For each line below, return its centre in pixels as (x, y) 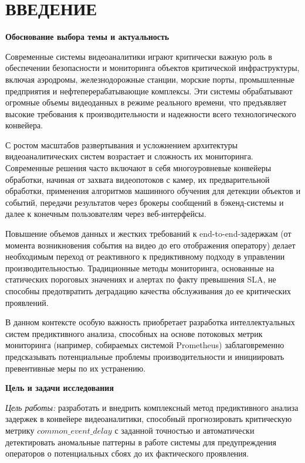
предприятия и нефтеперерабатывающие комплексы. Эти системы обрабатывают (149, 91)
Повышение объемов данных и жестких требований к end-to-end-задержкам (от (148, 234)
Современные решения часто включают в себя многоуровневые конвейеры (138, 168)
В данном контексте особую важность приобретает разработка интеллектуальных (150, 322)
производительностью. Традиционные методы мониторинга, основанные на (140, 268)
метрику (20, 430)
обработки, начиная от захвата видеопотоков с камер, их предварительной (138, 179)
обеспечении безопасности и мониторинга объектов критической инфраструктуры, (152, 68)
